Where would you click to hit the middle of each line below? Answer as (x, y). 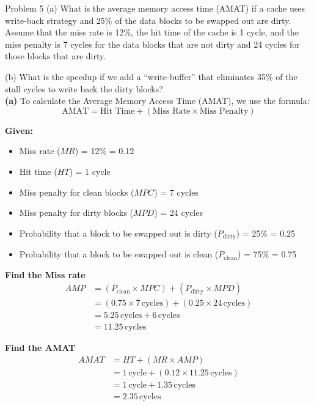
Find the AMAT (40, 348)
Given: (19, 130)
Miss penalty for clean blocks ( (77, 192)
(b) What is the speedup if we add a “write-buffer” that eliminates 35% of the (151, 76)
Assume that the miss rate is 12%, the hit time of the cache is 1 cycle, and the (152, 32)
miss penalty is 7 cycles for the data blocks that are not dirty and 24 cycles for (152, 44)
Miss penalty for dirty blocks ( (76, 212)
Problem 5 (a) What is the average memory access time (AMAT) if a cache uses (155, 8)
